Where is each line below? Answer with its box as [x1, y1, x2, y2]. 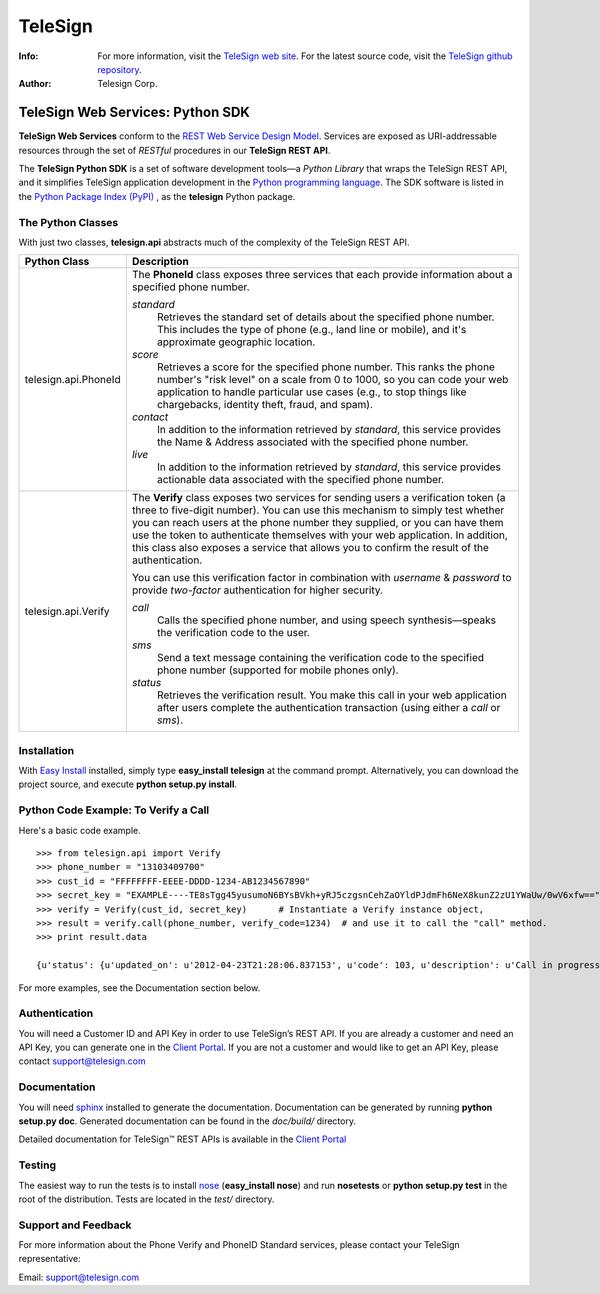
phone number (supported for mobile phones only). [156, 663, 399, 677]
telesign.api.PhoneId [24, 373, 121, 387]
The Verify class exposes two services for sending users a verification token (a [131, 491, 506, 505]
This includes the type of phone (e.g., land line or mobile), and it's [156, 323, 467, 337]
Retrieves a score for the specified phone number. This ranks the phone [156, 360, 495, 374]
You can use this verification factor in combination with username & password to [131, 571, 512, 585]
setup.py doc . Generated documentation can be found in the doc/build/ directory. [18, 1115, 357, 1127]
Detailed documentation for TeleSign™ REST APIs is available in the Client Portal [18, 1133, 347, 1145]
